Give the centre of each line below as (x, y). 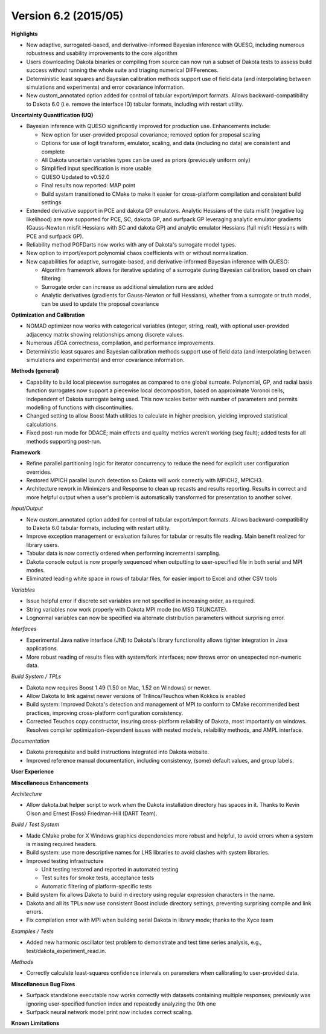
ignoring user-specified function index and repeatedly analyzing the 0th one (121, 1004)
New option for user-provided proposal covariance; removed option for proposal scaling (151, 134)
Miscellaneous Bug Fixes (43, 984)
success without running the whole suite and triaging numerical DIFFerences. (122, 70)
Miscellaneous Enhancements (50, 783)
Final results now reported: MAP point (88, 186)
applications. (42, 648)
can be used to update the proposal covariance (100, 304)
